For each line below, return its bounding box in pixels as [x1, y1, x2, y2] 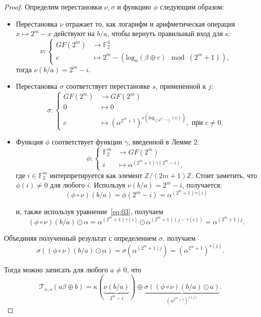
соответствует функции [52, 136, 122, 147]
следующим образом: [160, 2, 224, 12]
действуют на [54, 28, 95, 39]
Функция [16, 136, 43, 147]
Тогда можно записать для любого [4, 264, 108, 274]
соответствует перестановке [66, 81, 150, 91]
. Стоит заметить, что [191, 170, 257, 180]
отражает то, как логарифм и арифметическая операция [65, 18, 235, 29]
